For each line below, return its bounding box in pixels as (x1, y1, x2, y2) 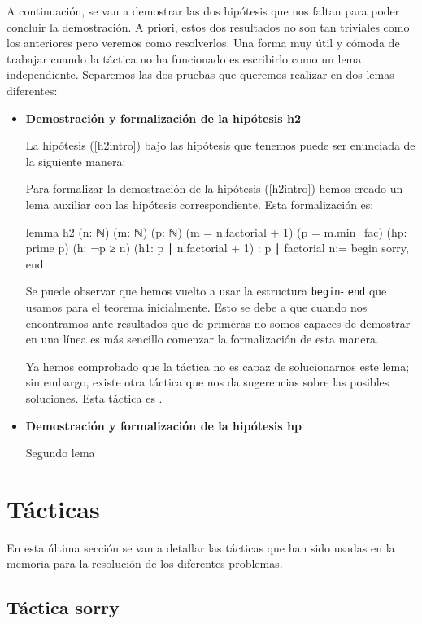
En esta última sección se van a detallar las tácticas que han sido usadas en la (7, 539, 395, 556)
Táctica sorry (7, 595, 120, 620)
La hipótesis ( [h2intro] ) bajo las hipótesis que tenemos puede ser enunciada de (25, 137, 415, 154)
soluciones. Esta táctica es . (25, 389, 163, 406)
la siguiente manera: (25, 152, 126, 169)
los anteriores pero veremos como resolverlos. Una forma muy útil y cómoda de (7, 34, 400, 51)
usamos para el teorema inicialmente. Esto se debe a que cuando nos (25, 298, 368, 315)
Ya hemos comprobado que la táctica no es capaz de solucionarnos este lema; (25, 357, 410, 374)
